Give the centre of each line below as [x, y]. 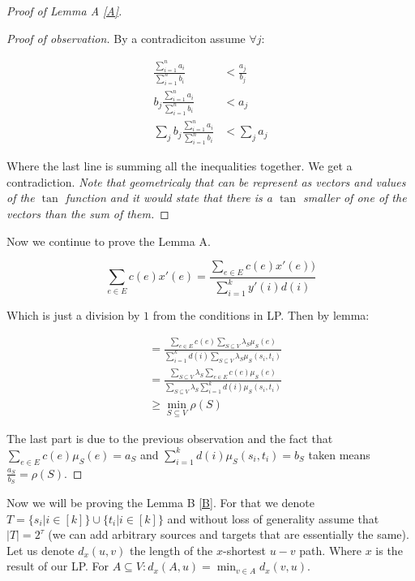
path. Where [330, 550]
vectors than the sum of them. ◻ [88, 214]
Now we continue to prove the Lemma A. [109, 241]
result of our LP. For [58, 566]
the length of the [171, 550]
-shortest [244, 550]
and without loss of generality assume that [273, 518]
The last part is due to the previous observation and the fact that [170, 439]
